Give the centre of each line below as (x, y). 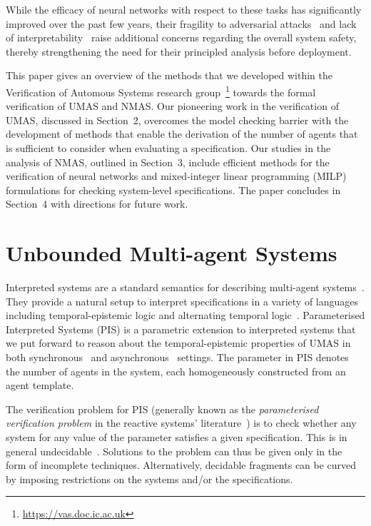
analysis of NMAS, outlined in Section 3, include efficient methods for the (168, 162)
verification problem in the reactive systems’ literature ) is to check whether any (181, 423)
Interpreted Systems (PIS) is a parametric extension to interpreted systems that (181, 329)
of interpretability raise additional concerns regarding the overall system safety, (181, 37)
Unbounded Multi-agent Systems (172, 253)
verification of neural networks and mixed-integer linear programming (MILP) (176, 176)
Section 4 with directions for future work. (97, 204)
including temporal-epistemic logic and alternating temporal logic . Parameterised (185, 315)
